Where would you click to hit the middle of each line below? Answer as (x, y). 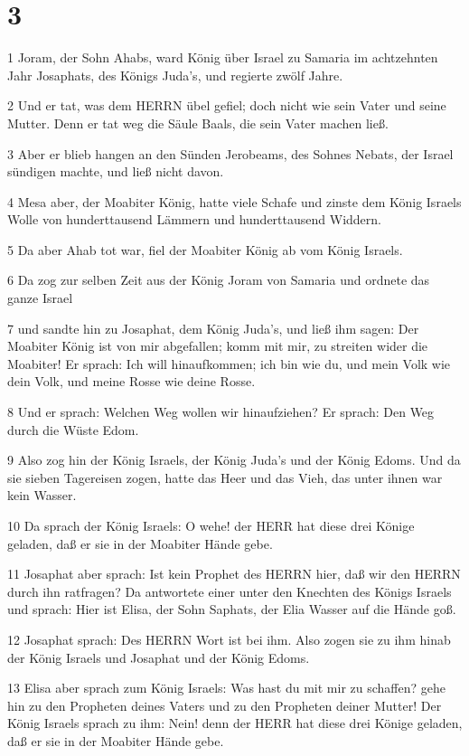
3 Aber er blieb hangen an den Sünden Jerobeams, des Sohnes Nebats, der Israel (230, 153)
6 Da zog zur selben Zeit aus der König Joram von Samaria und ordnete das (219, 280)
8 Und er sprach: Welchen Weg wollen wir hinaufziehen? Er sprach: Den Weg (221, 412)
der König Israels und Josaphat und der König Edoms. (159, 657)
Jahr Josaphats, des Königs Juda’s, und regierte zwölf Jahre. (175, 75)
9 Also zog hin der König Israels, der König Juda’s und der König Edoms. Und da (234, 460)
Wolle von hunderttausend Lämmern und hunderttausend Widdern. (194, 219)
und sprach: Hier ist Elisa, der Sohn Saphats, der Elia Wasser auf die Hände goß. (232, 609)
